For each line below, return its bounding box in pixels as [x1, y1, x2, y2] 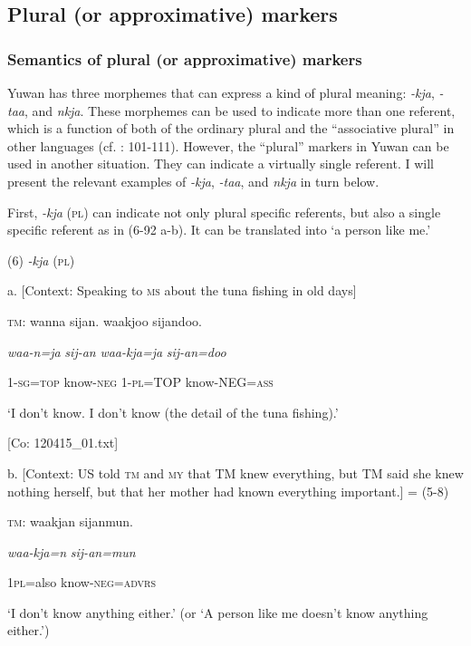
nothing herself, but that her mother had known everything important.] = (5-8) [7, 481, 449, 500]
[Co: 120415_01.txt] [7, 433, 119, 452]
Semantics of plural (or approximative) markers [7, 47, 362, 70]
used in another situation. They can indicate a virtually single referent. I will [7, 154, 434, 173]
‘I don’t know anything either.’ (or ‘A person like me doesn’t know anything [7, 603, 428, 622]
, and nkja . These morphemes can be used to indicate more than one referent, [24, 101, 456, 120]
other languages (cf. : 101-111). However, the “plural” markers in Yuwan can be [7, 136, 449, 155]
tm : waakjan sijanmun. [7, 512, 133, 531]
